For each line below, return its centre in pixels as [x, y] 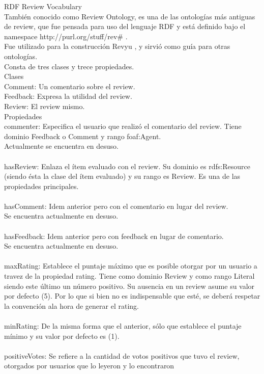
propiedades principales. [41, 186]
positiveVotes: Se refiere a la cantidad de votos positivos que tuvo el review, [122, 355]
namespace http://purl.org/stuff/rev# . [66, 36]
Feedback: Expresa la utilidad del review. [68, 96]
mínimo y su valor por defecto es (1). [62, 336]
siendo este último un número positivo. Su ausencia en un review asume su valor [129, 286]
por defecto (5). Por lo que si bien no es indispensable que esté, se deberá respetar [132, 296]
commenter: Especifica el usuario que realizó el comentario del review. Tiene [123, 126]
